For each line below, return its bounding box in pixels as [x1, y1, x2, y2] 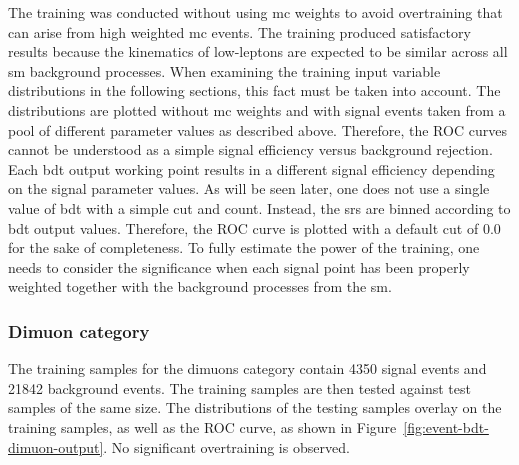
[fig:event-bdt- [403, 416, 489, 437]
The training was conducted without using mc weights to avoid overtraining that [8, 2, 503, 22]
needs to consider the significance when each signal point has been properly [8, 256, 470, 277]
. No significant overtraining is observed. [103, 436, 350, 457]
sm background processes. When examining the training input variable [8, 60, 441, 81]
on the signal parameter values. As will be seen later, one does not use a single [8, 178, 490, 199]
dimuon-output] [8, 436, 104, 457]
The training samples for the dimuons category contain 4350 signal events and [8, 358, 487, 379]
